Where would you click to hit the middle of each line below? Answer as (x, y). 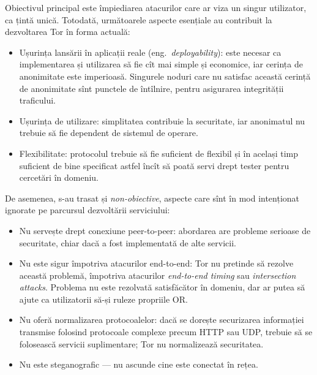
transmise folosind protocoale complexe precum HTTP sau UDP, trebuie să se (166, 332)
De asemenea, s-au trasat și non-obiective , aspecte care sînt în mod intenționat (152, 198)
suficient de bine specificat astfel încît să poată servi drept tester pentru (154, 165)
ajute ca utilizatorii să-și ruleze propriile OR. (103, 299)
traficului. (37, 100)
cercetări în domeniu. (59, 177)
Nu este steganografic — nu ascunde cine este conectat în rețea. (139, 364)
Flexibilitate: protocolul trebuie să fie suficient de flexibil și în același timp (159, 153)
